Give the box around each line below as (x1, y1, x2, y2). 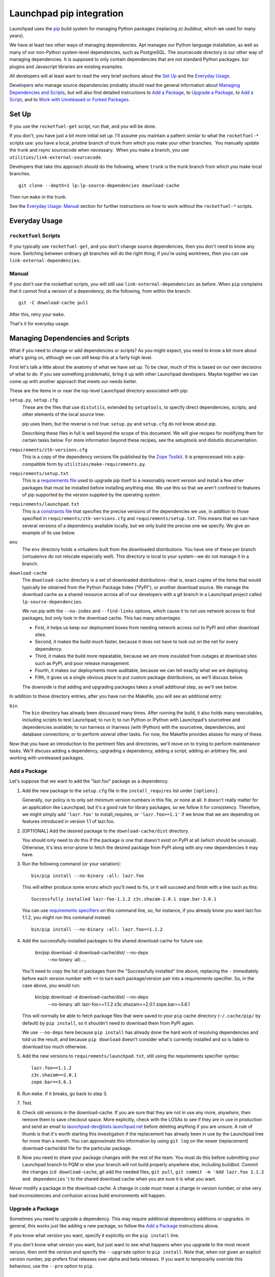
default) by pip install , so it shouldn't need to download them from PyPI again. (22, 1020, 195, 1026)
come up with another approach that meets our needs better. (9, 378, 137, 384)
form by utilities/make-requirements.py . (46, 461, 147, 467)
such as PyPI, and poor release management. (35, 660, 130, 666)
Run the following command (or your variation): (22, 861, 121, 867)
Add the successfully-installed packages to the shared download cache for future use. (22, 938, 204, 944)
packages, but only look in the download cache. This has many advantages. (22, 615, 182, 621)
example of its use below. (22, 530, 76, 536)
